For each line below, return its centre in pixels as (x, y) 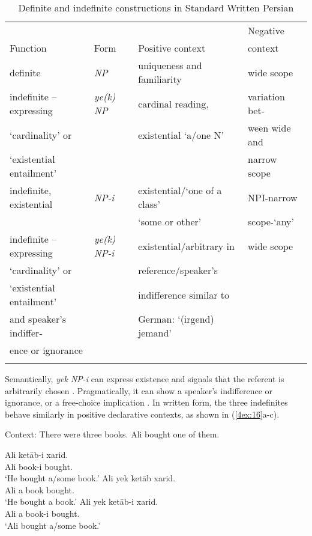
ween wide (269, 128)
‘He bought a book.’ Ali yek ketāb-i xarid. (82, 501)
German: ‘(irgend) (176, 319)
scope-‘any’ (271, 221)
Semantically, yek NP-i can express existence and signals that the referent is (145, 379)
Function (28, 48)
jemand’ (155, 333)
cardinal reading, (173, 103)
